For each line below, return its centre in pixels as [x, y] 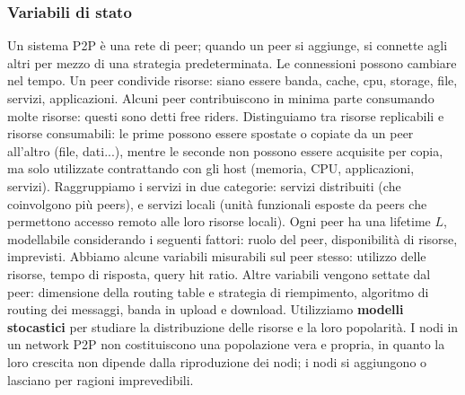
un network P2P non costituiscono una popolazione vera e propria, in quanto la [226, 344]
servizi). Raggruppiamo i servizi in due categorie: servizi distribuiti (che [204, 185]
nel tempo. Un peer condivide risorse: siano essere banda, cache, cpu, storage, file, [232, 80]
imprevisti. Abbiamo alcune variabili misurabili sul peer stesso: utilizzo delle [217, 256]
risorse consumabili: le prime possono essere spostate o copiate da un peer [211, 133]
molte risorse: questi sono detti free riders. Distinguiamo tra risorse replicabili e [226, 115]
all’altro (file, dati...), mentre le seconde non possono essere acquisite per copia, [225, 150]
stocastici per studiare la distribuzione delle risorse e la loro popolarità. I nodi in [233, 326]
